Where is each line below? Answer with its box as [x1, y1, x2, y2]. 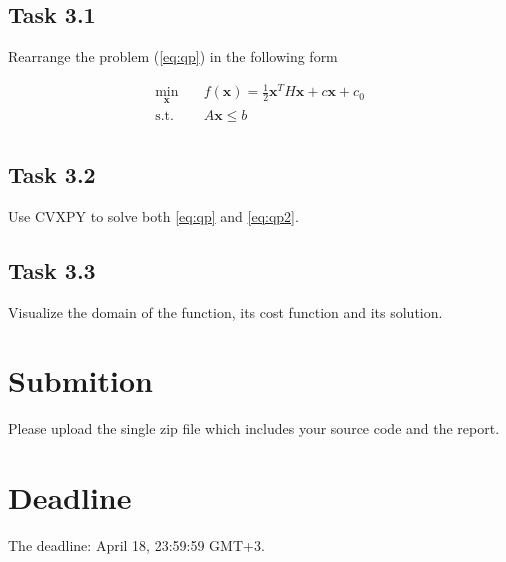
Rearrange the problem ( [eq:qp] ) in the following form [8, 46, 338, 67]
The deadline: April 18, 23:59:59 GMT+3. [8, 535, 265, 556]
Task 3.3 [8, 254, 96, 285]
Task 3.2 [8, 159, 96, 190]
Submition [8, 360, 153, 401]
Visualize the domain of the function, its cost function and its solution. [8, 301, 443, 322]
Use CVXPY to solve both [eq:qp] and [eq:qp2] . [8, 205, 299, 226]
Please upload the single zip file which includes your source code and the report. [8, 418, 500, 439]
